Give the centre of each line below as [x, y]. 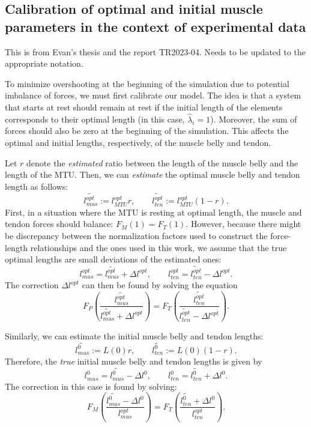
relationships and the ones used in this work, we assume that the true [159, 247]
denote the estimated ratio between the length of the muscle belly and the [162, 162]
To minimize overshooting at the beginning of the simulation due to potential [147, 83]
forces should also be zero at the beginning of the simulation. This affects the [147, 131]
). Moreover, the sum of [254, 119]
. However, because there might [243, 224]
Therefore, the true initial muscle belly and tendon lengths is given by [134, 361]
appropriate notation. [44, 63]
